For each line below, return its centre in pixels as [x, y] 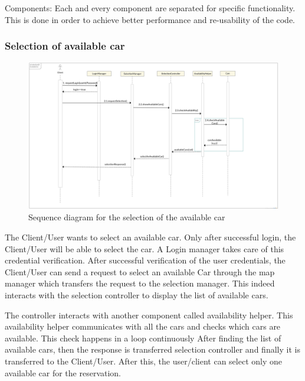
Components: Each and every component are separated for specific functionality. [150, 8]
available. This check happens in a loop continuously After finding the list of [143, 338]
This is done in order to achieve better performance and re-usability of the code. [150, 19]
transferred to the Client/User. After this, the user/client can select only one [143, 361]
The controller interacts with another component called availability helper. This [149, 315]
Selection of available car [65, 46]
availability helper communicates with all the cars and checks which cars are [143, 326]
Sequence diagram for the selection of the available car [127, 217]
